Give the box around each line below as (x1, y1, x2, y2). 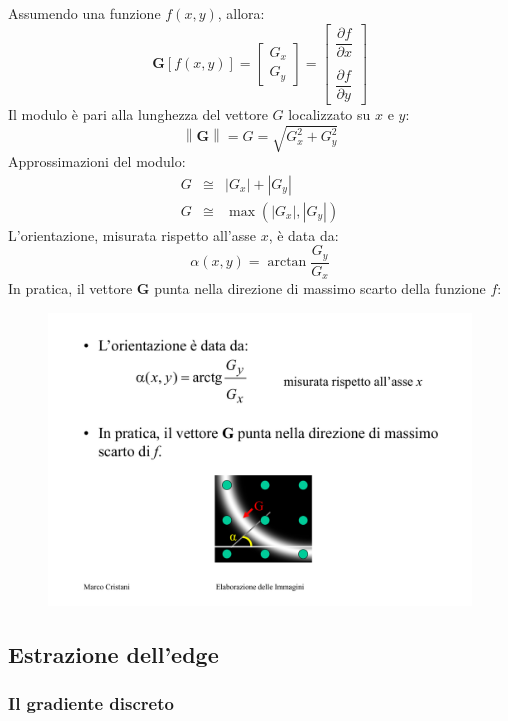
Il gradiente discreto (8, 691, 174, 716)
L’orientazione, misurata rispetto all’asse (8, 224, 256, 245)
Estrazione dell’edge (8, 638, 219, 669)
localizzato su (288, 103, 371, 124)
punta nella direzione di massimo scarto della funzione (154, 278, 486, 299)
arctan (267, 255, 307, 270)
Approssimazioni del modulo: (8, 150, 186, 171)
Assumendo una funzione (8, 3, 161, 23)
